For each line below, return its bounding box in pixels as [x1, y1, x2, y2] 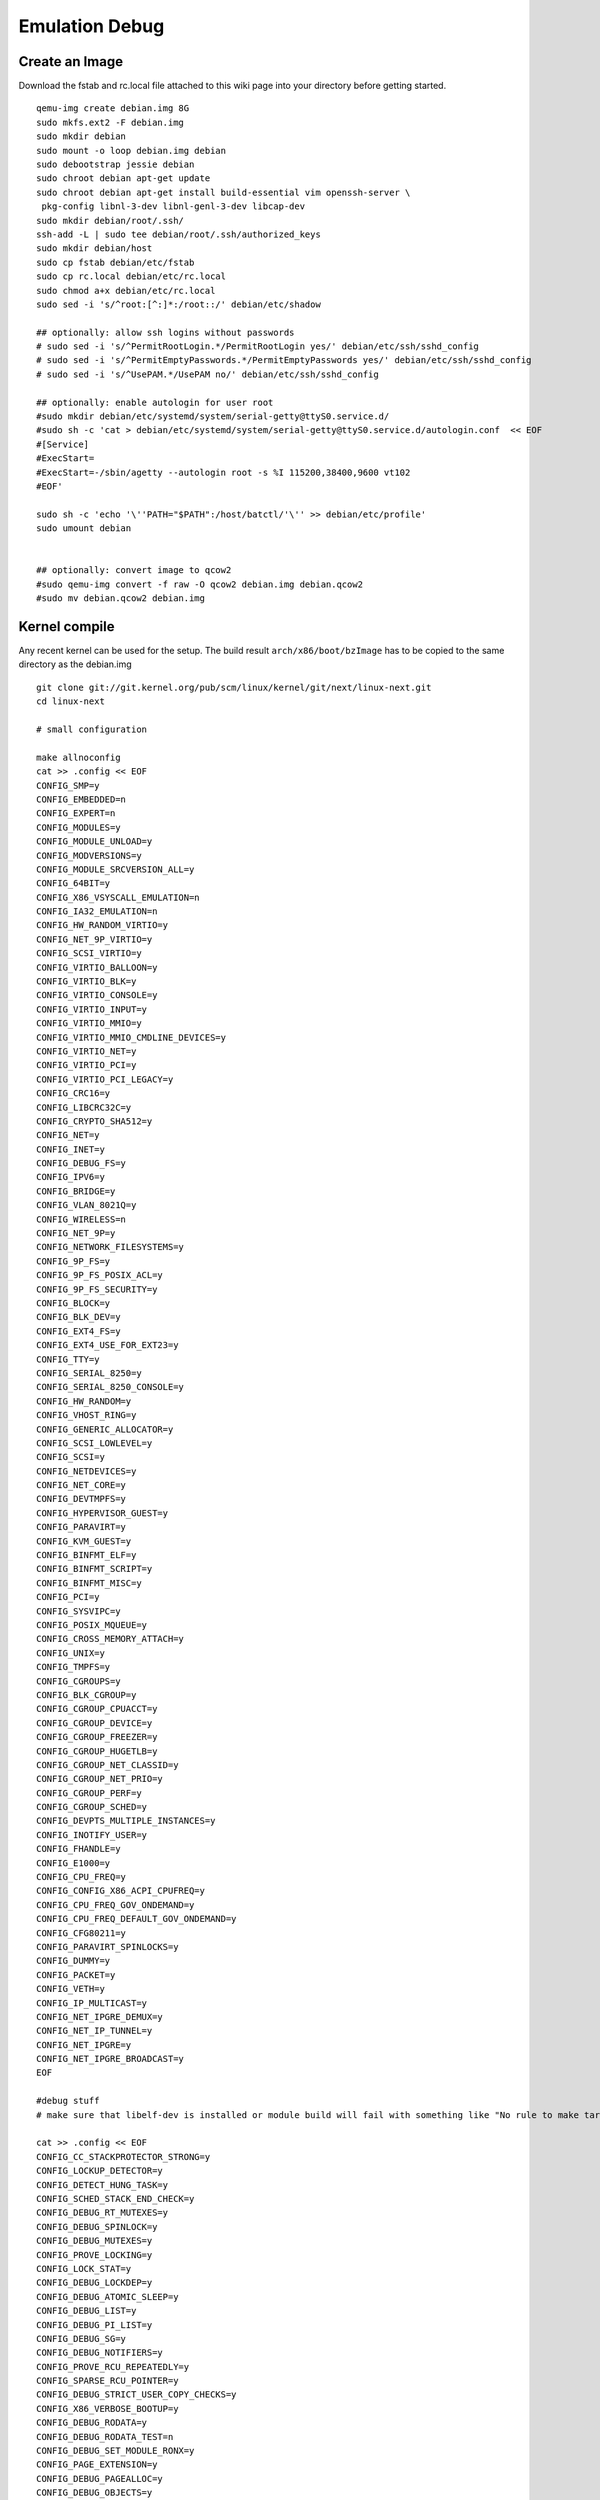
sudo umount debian [36, 523, 132, 534]
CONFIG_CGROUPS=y [36, 1675, 121, 1687]
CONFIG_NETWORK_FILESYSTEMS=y [36, 1241, 185, 1253]
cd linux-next [36, 696, 105, 707]
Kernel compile [18, 618, 115, 635]
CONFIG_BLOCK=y [36, 1298, 111, 1309]
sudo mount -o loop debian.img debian [36, 145, 227, 156]
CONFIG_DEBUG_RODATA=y [36, 2417, 148, 2429]
